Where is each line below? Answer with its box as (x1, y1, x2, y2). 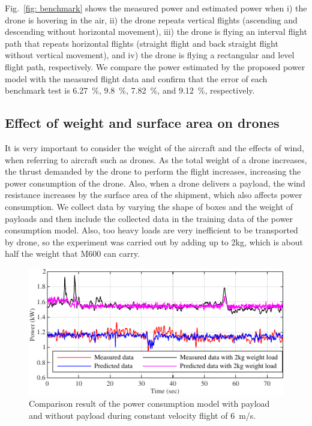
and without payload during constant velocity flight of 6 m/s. (29, 409, 256, 421)
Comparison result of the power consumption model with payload (29, 397, 270, 410)
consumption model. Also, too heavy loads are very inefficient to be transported (5, 224, 298, 236)
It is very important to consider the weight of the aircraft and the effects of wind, (5, 141, 304, 154)
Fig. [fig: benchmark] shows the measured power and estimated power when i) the (5, 2, 307, 14)
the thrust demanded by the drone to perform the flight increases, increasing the (5, 165, 301, 178)
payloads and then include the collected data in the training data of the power (5, 212, 293, 224)
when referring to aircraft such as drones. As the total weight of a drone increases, (5, 153, 307, 166)
